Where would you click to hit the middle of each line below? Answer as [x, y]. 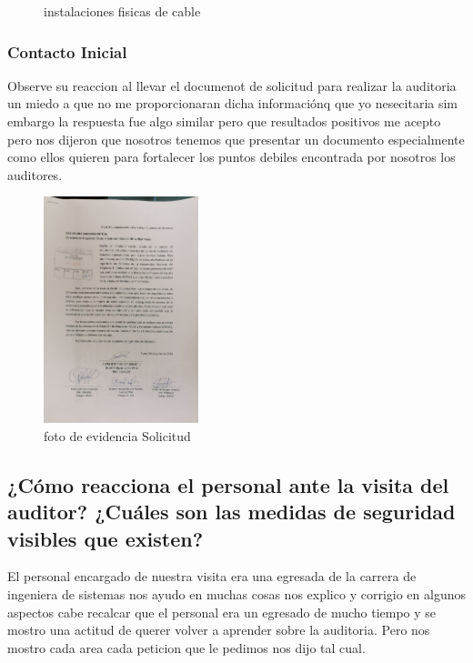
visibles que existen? [106, 538]
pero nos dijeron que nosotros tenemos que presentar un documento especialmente [236, 139]
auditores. [35, 174]
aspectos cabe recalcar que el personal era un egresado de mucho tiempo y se [222, 612]
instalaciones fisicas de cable [122, 11]
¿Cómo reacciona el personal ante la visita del [228, 484]
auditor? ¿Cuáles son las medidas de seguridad [231, 512]
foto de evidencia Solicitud [117, 435]
